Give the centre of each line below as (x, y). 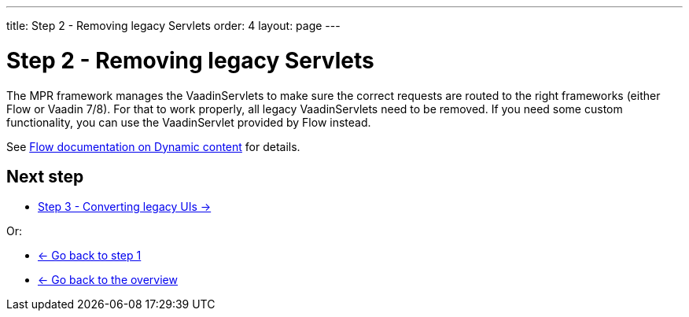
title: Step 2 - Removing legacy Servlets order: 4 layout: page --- (173, 26)
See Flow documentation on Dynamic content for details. (153, 146)
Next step (45, 176)
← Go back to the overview (108, 280)
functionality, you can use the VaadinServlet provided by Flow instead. (189, 122)
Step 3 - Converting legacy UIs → (125, 207)
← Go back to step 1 (90, 256)
